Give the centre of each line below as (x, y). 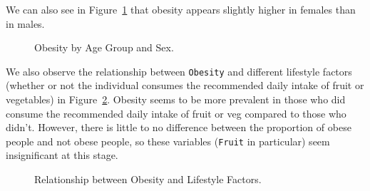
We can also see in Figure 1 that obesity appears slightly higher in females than (181, 9)
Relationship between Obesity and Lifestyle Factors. (148, 179)
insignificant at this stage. (62, 155)
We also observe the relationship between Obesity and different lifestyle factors (179, 71)
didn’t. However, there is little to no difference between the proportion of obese (179, 127)
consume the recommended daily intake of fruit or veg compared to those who (176, 113)
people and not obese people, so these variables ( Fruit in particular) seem (168, 141)
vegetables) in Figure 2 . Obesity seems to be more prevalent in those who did (176, 99)
